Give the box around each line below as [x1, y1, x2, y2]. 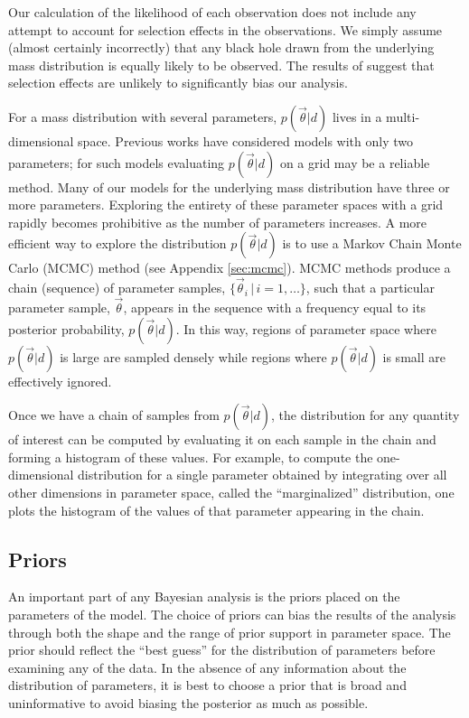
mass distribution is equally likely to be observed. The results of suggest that [8, 55, 435, 74]
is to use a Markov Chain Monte [282, 234, 462, 253]
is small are [382, 347, 446, 366]
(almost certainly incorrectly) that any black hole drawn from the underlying [8, 38, 435, 57]
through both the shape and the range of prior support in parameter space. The [8, 622, 451, 641]
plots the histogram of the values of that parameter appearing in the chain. [8, 500, 425, 519]
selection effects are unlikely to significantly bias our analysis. [8, 73, 348, 92]
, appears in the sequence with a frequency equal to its [123, 297, 427, 316]
